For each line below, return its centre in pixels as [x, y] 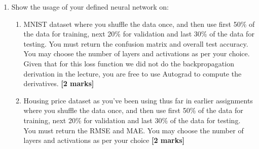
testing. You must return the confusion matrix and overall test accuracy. [136, 43]
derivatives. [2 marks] [59, 83]
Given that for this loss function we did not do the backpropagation [129, 63]
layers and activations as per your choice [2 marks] [104, 140]
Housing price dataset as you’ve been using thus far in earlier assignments [138, 100]
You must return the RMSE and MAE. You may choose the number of [134, 130]
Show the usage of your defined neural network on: [90, 7]
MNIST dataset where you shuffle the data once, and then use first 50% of [139, 24]
